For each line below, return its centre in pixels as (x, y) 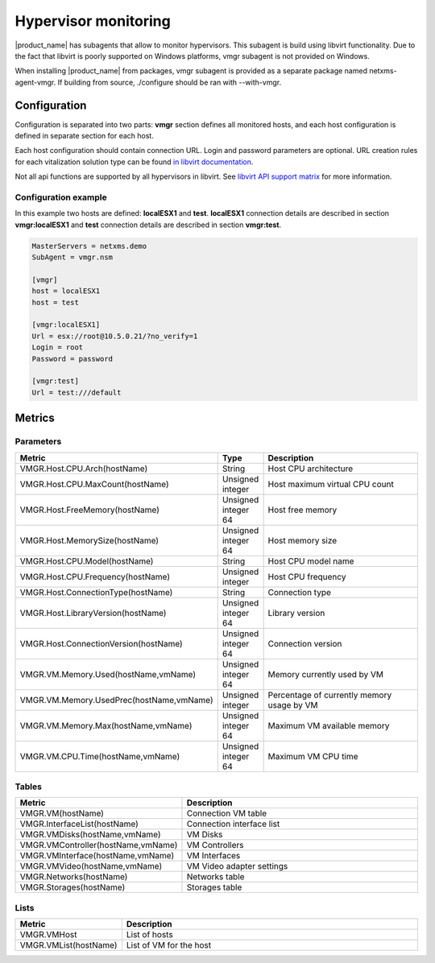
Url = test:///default (77, 392)
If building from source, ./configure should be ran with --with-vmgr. (170, 82)
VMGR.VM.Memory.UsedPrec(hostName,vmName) (116, 700)
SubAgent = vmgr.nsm (72, 257)
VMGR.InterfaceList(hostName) (79, 824)
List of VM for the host (169, 945)
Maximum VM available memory (329, 725)
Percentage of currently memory (330, 695)
